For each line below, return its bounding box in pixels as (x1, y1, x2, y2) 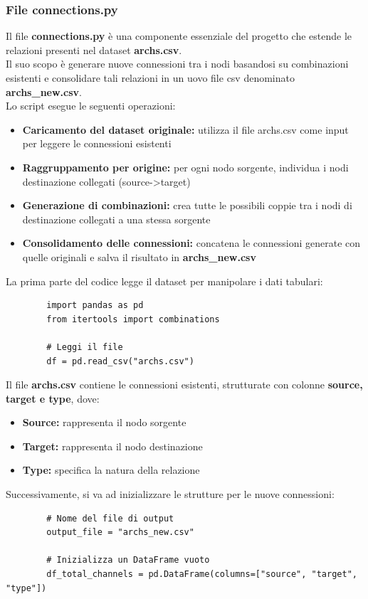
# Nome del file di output (46, 513, 174, 524)
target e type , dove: (6, 391, 100, 405)
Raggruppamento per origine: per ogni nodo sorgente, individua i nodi (22, 159, 349, 174)
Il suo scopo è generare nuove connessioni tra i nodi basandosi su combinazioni (6, 56, 349, 71)
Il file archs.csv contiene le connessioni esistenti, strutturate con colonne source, (6, 377, 363, 392)
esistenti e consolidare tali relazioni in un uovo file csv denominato (6, 70, 295, 85)
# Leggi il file (46, 341, 123, 352)
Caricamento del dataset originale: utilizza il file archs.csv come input (22, 122, 349, 137)
